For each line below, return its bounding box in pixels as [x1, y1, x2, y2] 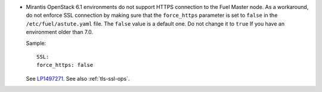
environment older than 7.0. [26, 29, 94, 36]
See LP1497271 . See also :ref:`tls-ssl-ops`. [26, 75, 130, 82]
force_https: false [36, 62, 94, 69]
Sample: [26, 39, 47, 47]
